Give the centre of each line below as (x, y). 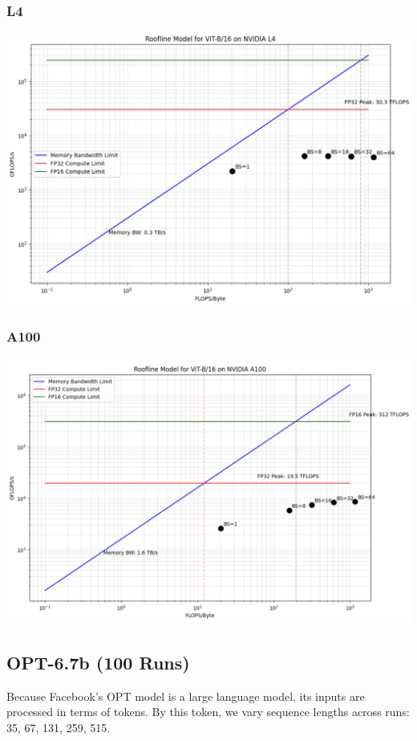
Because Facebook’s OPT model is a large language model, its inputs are (186, 696)
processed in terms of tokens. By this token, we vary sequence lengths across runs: (208, 712)
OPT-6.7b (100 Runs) (98, 662)
